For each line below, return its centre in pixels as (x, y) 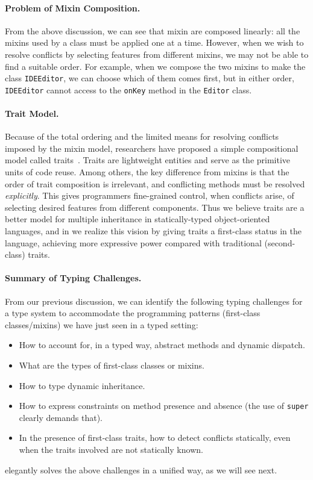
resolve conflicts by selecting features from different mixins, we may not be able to (157, 54)
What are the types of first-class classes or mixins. (112, 365)
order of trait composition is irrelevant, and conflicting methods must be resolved (155, 183)
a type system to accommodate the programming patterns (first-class (133, 313)
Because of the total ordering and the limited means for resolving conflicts (142, 136)
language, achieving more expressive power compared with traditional (133, 242)
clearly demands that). (61, 417)
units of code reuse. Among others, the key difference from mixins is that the (147, 172)
